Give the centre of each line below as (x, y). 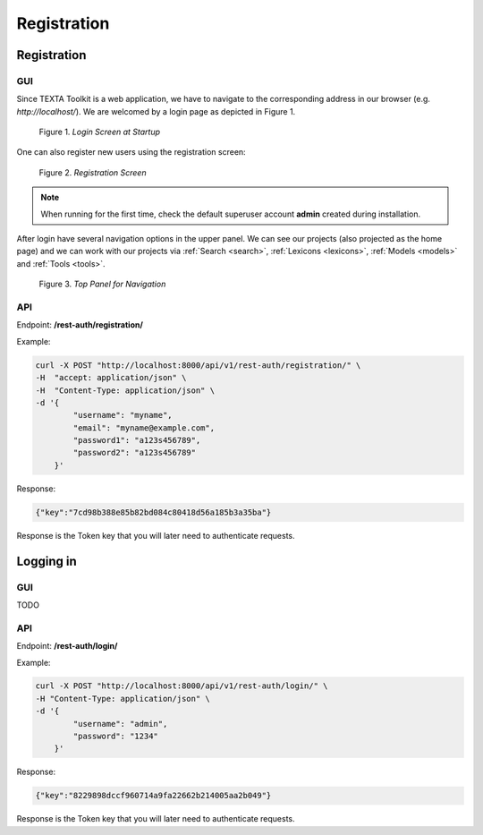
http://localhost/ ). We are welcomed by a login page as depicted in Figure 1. (156, 111)
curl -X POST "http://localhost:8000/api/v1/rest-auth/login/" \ (182, 686)
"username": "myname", (123, 415)
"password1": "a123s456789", (137, 440)
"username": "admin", (120, 724)
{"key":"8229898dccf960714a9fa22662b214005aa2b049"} (153, 796)
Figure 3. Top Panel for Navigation (102, 284)
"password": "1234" (115, 737)
